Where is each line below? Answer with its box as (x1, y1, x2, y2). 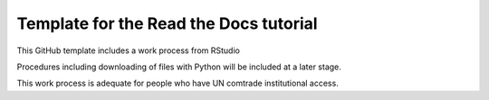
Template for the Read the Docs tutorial (16, 14, 318, 33)
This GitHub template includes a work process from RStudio (16, 45, 240, 56)
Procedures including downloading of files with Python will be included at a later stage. (16, 61, 341, 72)
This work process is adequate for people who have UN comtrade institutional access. (16, 77, 339, 89)
